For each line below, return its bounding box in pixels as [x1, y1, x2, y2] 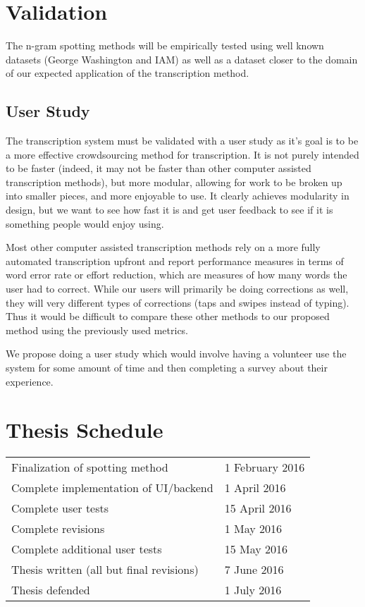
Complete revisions [11, 520, 105, 537]
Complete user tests [11, 500, 109, 517]
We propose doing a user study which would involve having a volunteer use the [6, 346, 347, 361]
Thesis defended [11, 582, 90, 599]
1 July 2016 [224, 582, 282, 599]
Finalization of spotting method [11, 459, 168, 476]
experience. [6, 374, 54, 388]
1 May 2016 [224, 520, 283, 537]
